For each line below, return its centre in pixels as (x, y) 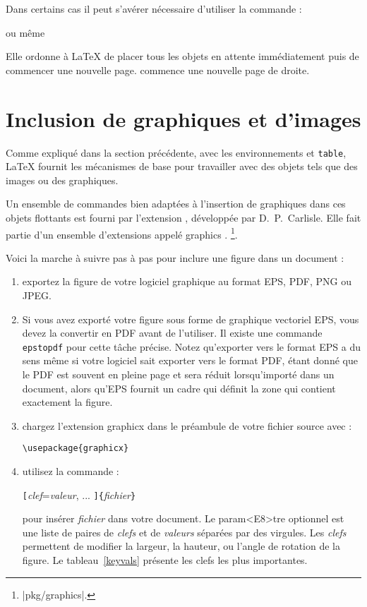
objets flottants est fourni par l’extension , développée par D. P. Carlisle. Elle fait (183, 217)
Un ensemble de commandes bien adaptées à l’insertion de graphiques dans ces (176, 204)
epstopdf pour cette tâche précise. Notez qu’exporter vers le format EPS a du (191, 346)
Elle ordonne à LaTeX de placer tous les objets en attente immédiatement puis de (182, 56)
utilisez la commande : (71, 471)
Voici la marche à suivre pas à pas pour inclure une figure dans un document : (175, 257)
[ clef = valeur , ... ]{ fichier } (79, 494)
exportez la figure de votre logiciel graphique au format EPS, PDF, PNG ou (187, 281)
